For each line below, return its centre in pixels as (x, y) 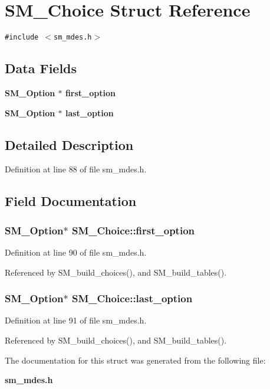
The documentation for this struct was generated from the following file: (135, 360)
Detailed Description (69, 144)
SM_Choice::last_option (132, 298)
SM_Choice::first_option (133, 230)
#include (22, 37)
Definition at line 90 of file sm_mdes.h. (76, 252)
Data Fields (41, 68)
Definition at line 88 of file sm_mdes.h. (76, 169)
